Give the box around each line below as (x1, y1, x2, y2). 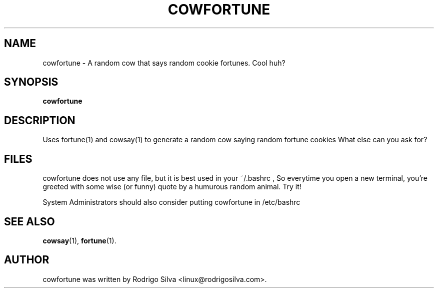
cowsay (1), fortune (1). (42, 236, 116, 245)
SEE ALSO (4, 215, 55, 228)
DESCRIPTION (4, 114, 75, 127)
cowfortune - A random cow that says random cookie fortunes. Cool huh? (42, 58, 285, 67)
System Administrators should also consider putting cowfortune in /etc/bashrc (42, 198, 300, 207)
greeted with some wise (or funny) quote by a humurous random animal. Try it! (42, 182, 301, 191)
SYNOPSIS (4, 76, 58, 89)
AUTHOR (4, 253, 49, 266)
